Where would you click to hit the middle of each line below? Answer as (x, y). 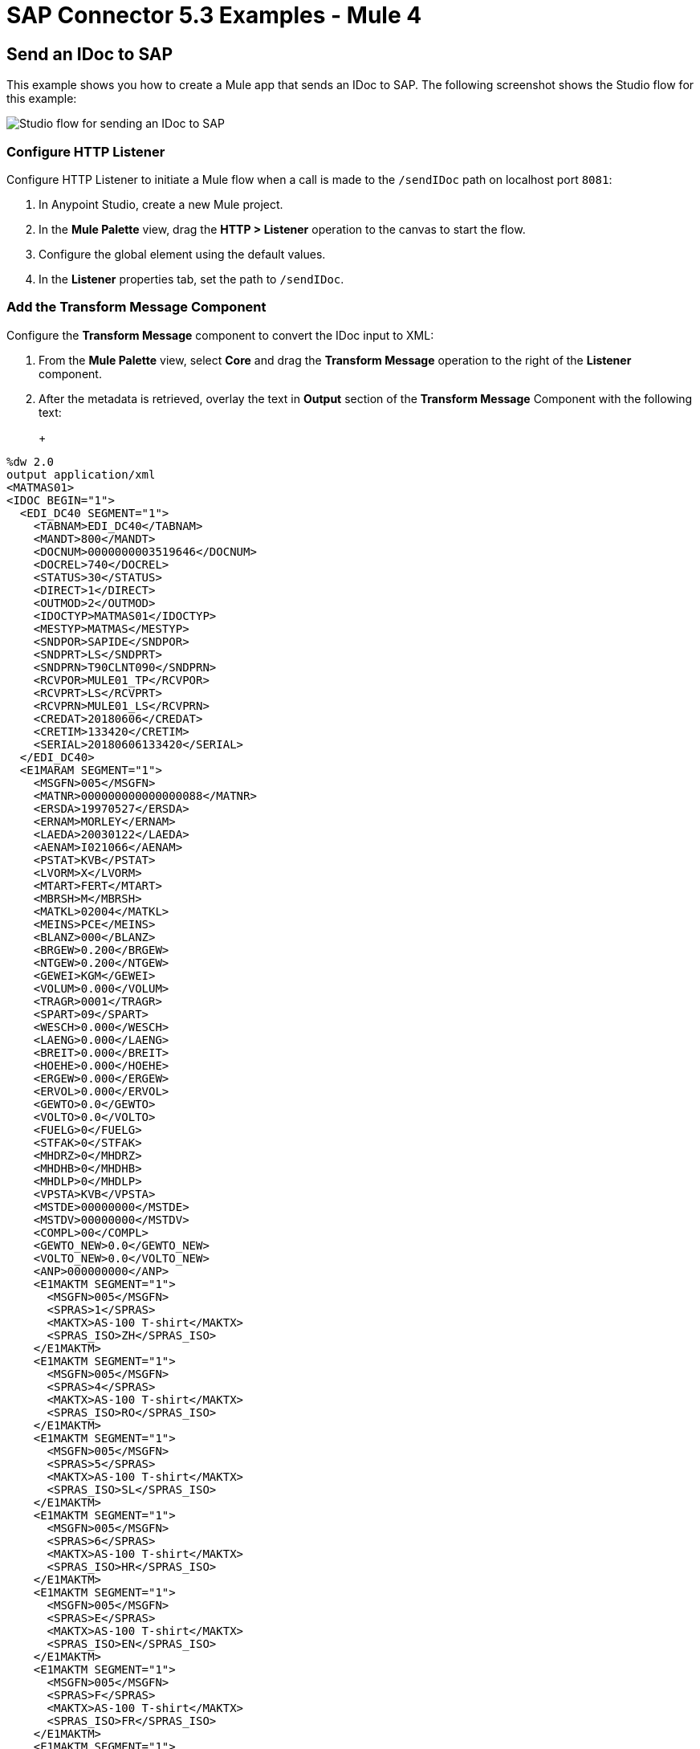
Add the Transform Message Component (136, 307)
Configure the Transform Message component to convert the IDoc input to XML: (220, 335)
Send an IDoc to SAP (90, 54)
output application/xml (81, 474)
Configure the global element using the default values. (182, 254)
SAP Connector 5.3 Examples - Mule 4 (214, 15)
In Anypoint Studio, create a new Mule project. (161, 204)
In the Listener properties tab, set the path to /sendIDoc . (191, 279)
